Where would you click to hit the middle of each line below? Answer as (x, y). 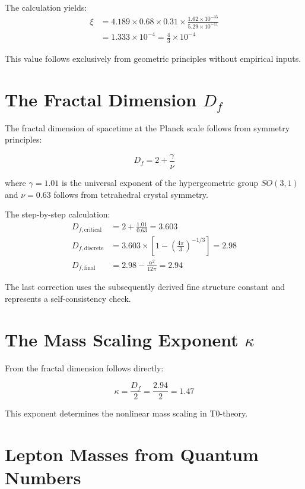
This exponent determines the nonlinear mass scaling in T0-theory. (126, 413)
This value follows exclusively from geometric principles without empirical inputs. (153, 58)
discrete (94, 249)
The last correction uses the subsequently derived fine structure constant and (145, 287)
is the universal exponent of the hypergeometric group (160, 182)
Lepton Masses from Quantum (132, 454)
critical (93, 230)
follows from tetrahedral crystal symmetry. (131, 194)
